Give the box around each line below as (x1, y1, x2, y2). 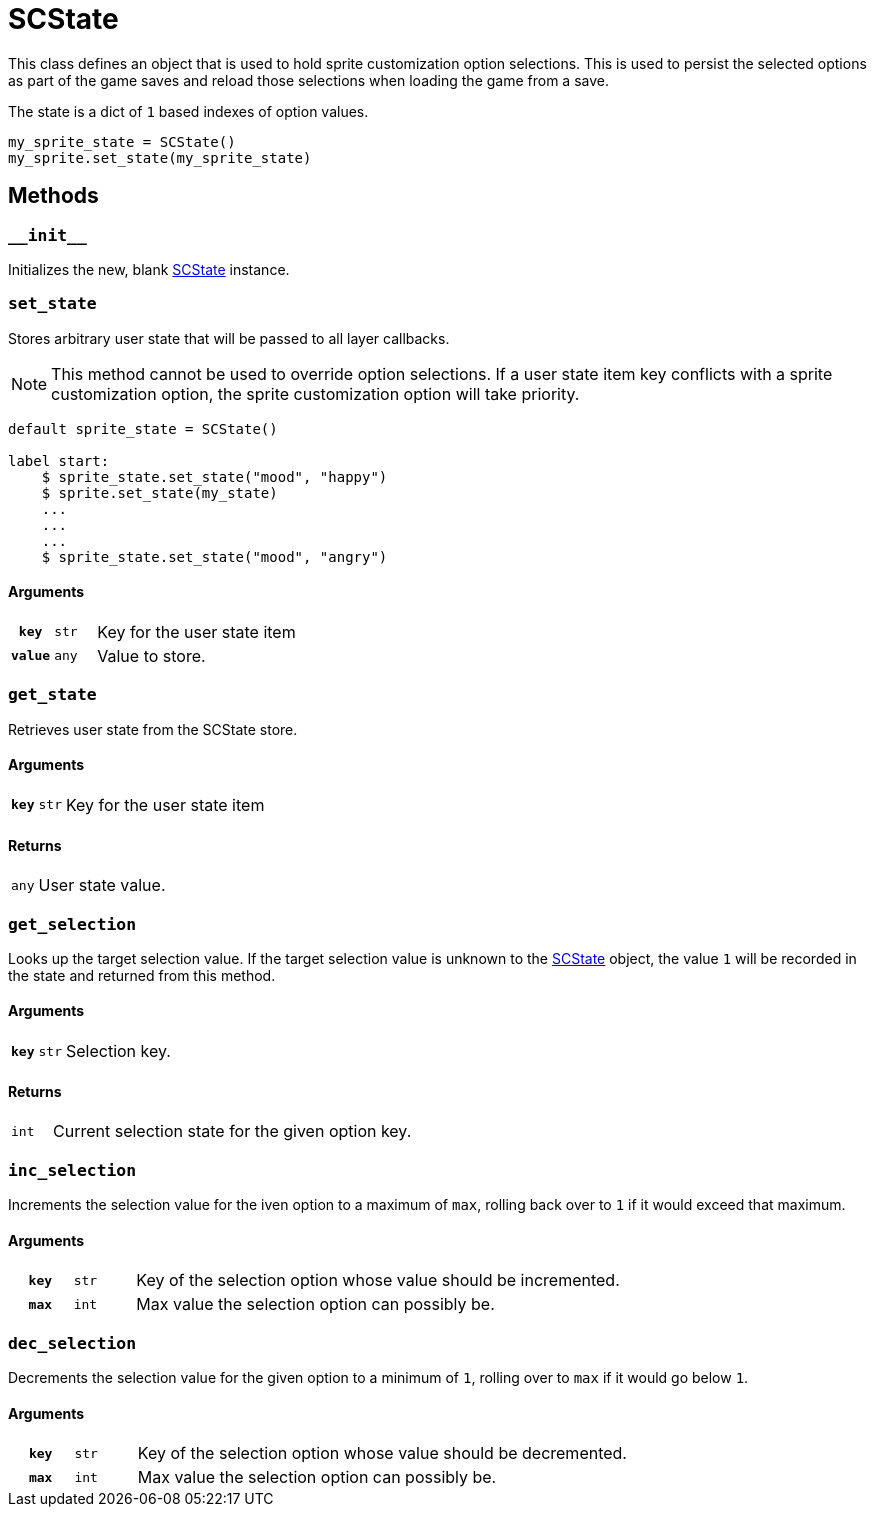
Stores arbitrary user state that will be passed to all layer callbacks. (8, 329, 450, 347)
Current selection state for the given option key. (53, 1121, 412, 1142)
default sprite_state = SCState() (8, 420, 278, 437)
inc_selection (8, 1160, 137, 1180)
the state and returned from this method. (8, 966, 276, 984)
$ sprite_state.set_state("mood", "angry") (41, 548, 388, 565)
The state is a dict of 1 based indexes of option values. (8, 102, 369, 120)
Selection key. (65, 1041, 171, 1062)
